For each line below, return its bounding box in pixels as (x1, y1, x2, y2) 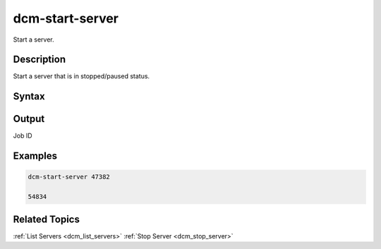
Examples (13, 150, 58, 162)
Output (13, 113, 45, 125)
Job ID (13, 131, 32, 140)
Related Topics (13, 213, 80, 225)
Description (13, 54, 66, 66)
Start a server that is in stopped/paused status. (13, 72, 150, 80)
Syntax (13, 90, 45, 102)
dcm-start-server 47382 (28, 173, 111, 181)
